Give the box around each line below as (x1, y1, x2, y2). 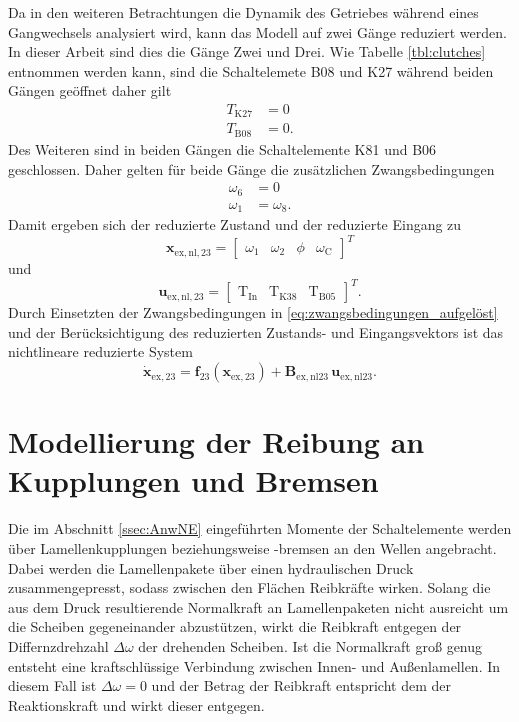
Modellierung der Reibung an (8, 421, 425, 462)
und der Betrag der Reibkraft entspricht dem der (151, 675, 451, 696)
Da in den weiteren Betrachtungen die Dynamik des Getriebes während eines (8, 2, 479, 22)
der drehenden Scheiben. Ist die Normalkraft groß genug (138, 635, 483, 656)
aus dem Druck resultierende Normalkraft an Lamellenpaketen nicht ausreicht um (8, 596, 509, 617)
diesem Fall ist (8, 675, 97, 696)
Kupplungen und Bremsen (8, 460, 379, 501)
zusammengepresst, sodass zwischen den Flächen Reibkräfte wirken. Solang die (8, 577, 491, 598)
